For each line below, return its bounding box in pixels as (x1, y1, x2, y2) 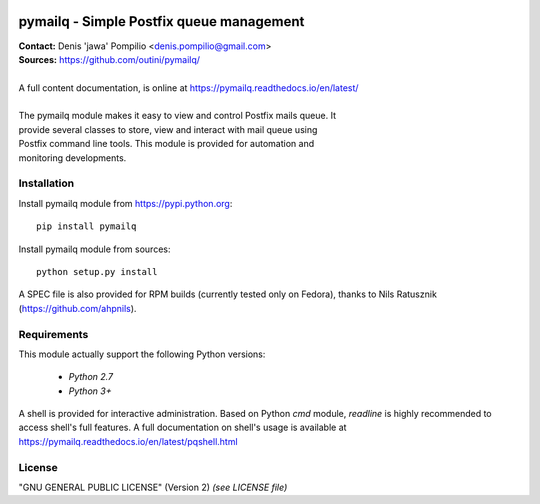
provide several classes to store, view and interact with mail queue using (18, 123, 318, 135)
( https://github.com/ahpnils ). (18, 302, 137, 314)
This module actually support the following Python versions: (18, 348, 266, 360)
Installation (18, 176, 75, 190)
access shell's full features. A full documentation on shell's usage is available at (18, 421, 347, 434)
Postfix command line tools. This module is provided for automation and (18, 138, 315, 150)
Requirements (18, 327, 89, 341)
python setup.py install (36, 266, 158, 277)
